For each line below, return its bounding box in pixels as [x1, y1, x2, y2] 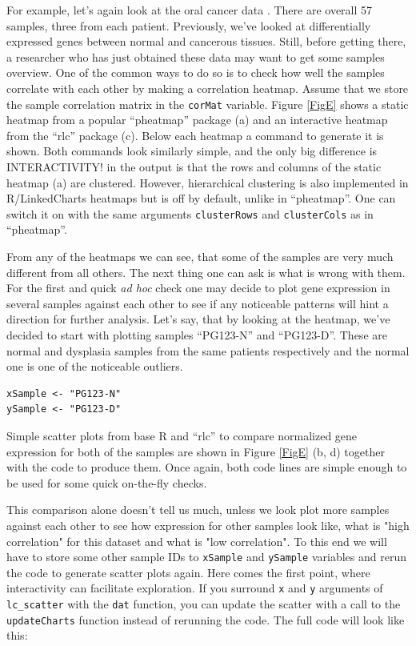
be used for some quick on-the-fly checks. [6, 474, 207, 491]
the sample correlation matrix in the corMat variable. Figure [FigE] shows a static [6, 95, 409, 112]
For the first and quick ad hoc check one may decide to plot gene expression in [6, 279, 390, 296]
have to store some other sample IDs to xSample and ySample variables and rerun [6, 548, 407, 565]
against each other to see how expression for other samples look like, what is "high [6, 516, 410, 533]
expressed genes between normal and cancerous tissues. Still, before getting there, [6, 33, 406, 50]
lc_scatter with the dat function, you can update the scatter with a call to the [6, 596, 401, 612]
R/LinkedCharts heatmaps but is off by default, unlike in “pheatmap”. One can [6, 190, 396, 207]
